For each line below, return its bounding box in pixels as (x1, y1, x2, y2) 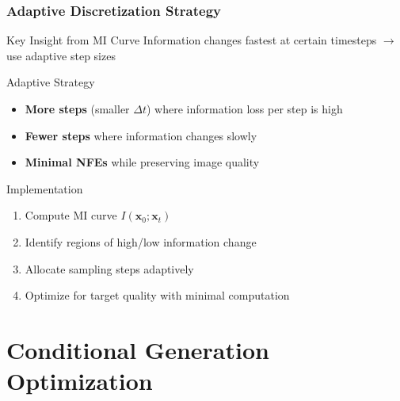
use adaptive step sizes (6, 47, 116, 63)
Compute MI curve (25, 207, 117, 223)
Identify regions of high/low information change (25, 233, 257, 250)
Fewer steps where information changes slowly (25, 127, 257, 143)
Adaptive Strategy (6, 74, 95, 90)
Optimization (6, 365, 153, 397)
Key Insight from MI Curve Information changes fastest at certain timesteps (6, 32, 377, 48)
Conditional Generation (6, 333, 269, 365)
